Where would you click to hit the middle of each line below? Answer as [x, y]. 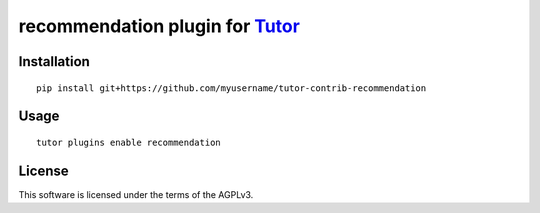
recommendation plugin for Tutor [159, 26]
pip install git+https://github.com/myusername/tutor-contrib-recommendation [231, 88]
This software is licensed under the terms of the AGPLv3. [136, 194]
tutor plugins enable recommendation [129, 142]
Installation [54, 61]
